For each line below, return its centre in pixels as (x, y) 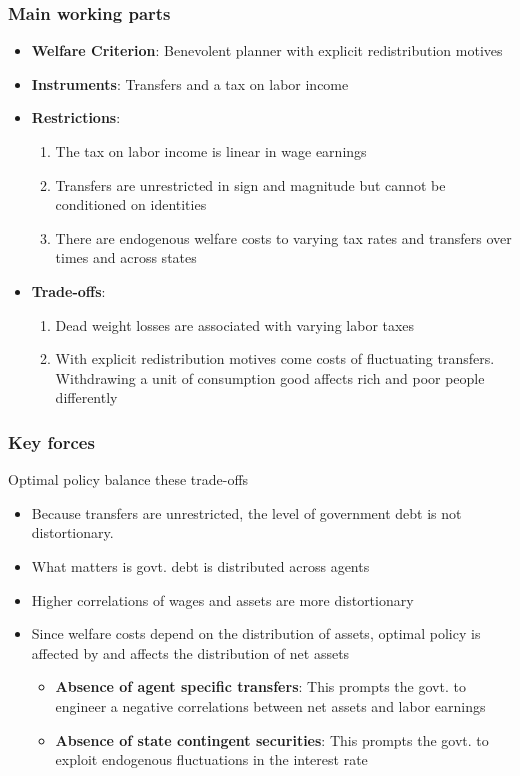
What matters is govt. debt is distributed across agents (200, 565)
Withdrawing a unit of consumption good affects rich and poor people (270, 377)
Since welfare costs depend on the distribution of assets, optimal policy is (256, 633)
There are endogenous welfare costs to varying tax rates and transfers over (283, 237)
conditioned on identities (131, 204)
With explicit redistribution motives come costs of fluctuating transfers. (275, 358)
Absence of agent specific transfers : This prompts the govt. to (260, 686)
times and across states (126, 257)
